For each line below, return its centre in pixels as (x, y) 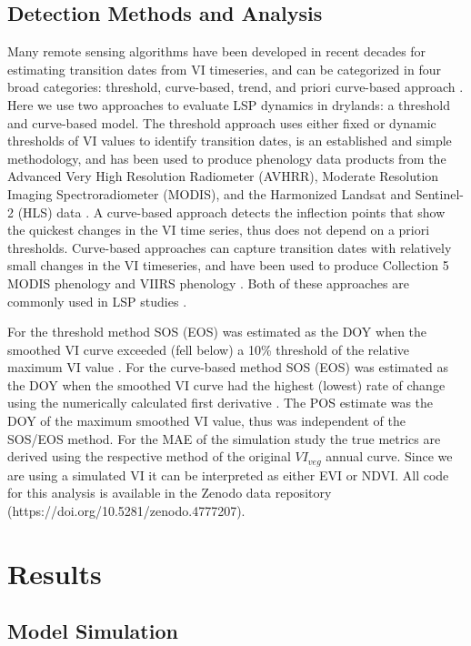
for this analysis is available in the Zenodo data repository (170, 493)
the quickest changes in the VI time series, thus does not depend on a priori (219, 230)
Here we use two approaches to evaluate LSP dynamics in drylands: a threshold (229, 104)
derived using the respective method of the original (149, 456)
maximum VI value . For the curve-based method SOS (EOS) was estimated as (228, 367)
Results (55, 573)
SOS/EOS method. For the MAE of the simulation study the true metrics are (224, 438)
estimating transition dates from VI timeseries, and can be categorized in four (224, 69)
